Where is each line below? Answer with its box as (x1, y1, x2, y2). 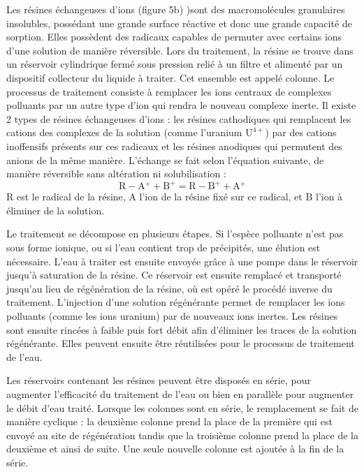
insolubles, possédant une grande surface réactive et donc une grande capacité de (6, 15, 352, 30)
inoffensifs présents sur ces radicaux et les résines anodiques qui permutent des (6, 138, 342, 153)
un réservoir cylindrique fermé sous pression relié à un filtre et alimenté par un (6, 57, 343, 71)
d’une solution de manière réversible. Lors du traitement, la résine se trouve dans (6, 43, 354, 57)
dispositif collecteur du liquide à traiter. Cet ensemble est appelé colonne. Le (6, 70, 335, 84)
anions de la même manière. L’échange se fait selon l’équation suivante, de (6, 152, 324, 167)
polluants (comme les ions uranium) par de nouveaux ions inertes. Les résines (6, 308, 338, 323)
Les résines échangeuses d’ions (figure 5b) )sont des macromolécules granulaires (6, 2, 345, 16)
